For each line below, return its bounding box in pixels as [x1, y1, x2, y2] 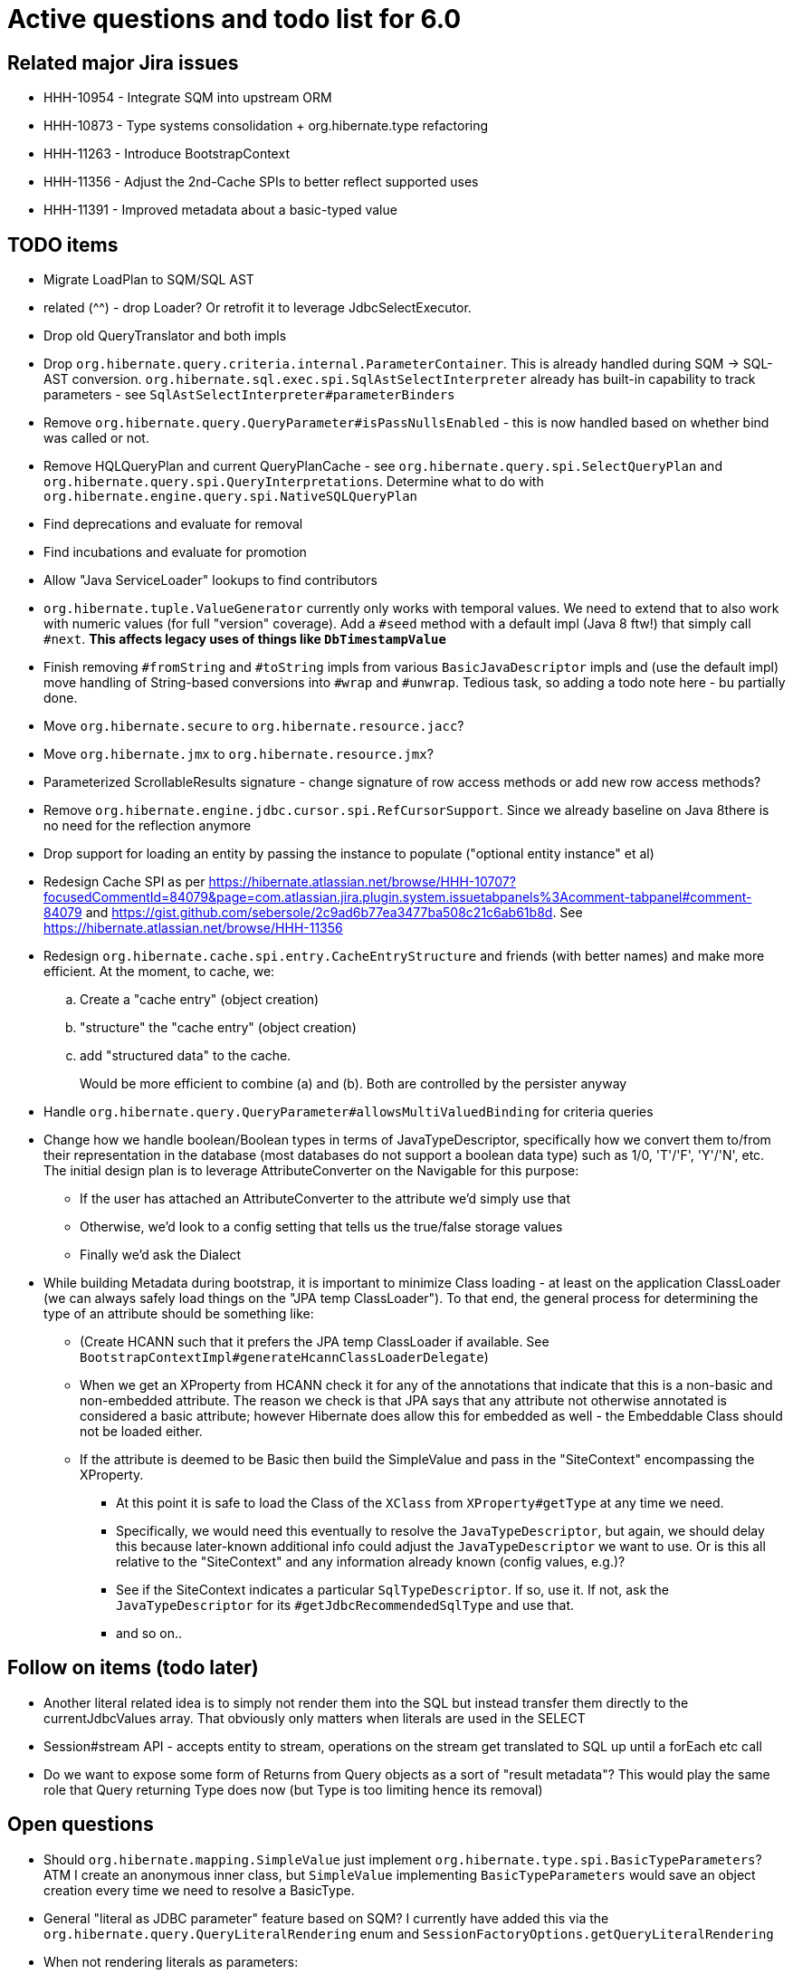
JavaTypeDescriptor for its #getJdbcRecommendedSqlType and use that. [116, 1597, 575, 1614]
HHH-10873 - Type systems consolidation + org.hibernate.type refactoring [43, 118, 489, 134]
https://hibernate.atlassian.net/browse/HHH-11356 [43, 920, 343, 936]
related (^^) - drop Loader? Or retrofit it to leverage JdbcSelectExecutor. [43, 300, 472, 316]
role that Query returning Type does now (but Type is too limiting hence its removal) [43, 1781, 543, 1797]
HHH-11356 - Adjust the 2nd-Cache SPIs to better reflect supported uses [43, 174, 479, 190]
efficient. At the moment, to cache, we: [43, 963, 275, 980]
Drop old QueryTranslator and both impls [43, 328, 287, 344]
